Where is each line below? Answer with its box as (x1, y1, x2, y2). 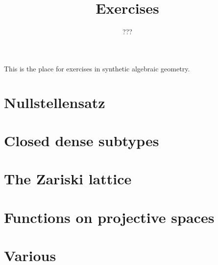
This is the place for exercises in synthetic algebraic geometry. (4, 63, 190, 73)
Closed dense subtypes (4, 130, 159, 150)
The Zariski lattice (4, 169, 132, 189)
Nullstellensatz (4, 92, 105, 112)
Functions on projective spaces (4, 207, 215, 227)
